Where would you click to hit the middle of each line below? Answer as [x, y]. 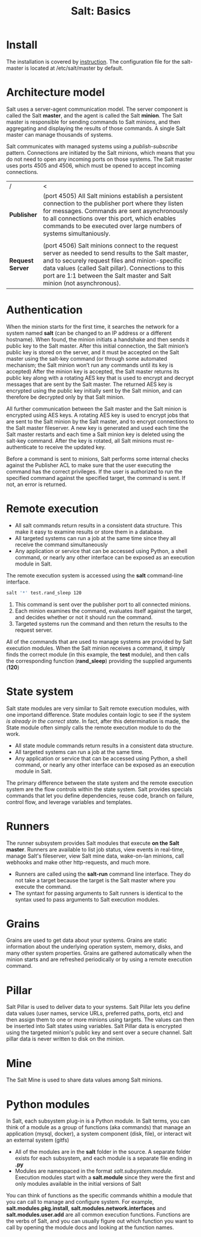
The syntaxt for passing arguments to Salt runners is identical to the [99, 893]
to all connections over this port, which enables [109, 218]
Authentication [44, 310]
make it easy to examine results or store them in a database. [89, 532]
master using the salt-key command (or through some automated [87, 358]
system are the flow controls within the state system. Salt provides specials [99, 789]
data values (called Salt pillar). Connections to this [114, 268]
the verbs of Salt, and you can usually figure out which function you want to [100, 1221]
